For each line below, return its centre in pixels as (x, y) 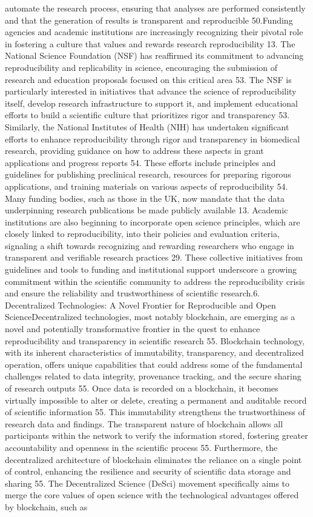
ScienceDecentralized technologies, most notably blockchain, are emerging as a (150, 317)
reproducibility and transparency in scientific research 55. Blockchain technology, (155, 340)
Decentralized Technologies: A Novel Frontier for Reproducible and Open (140, 305)
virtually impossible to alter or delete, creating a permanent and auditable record (156, 400)
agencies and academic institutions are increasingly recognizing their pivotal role (154, 32)
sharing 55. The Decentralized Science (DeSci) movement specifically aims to (147, 483)
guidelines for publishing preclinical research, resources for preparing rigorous (148, 174)
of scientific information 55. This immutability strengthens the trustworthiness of (155, 412)
